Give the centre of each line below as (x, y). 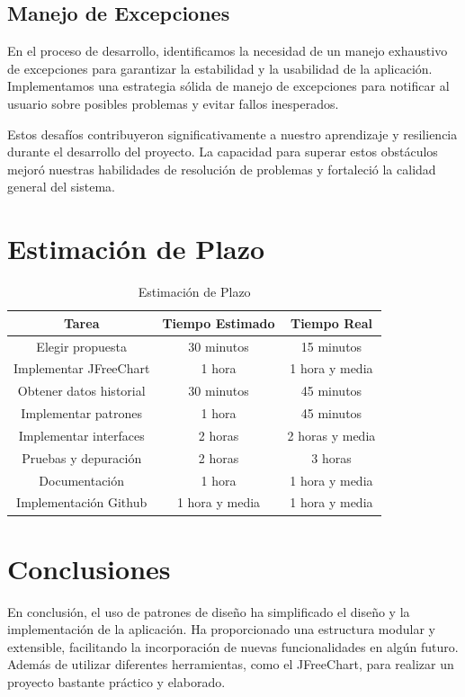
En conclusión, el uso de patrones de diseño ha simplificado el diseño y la (209, 611)
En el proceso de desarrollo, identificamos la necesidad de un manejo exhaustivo (228, 51)
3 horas (331, 457)
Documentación (82, 480)
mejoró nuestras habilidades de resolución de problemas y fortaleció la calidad (222, 169)
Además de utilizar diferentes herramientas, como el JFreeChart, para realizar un (231, 664)
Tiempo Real (331, 322)
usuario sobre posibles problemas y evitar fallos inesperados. (173, 103)
